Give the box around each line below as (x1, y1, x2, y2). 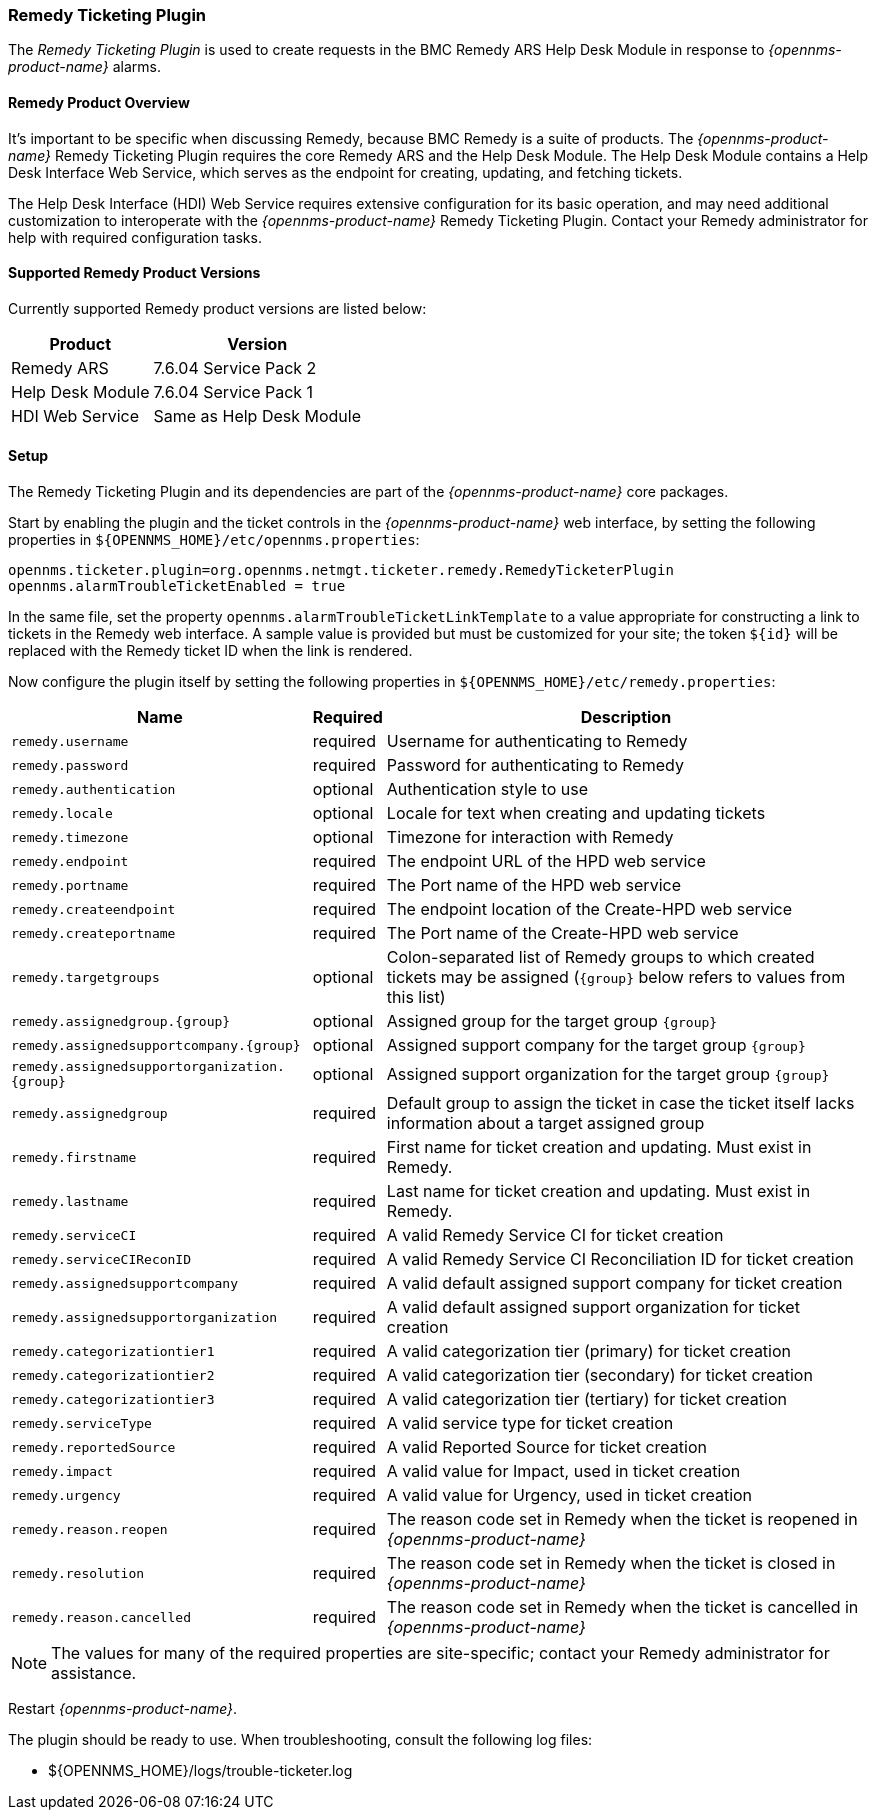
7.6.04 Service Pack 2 (153, 357, 317, 378)
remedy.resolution (11, 1565, 145, 1581)
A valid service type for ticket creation (386, 1413, 674, 1434)
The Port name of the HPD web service (386, 875, 681, 896)
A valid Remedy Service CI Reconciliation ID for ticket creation (386, 1249, 854, 1270)
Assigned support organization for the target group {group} (386, 1064, 830, 1085)
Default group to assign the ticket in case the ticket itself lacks (386, 1093, 855, 1114)
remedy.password (11, 757, 129, 773)
